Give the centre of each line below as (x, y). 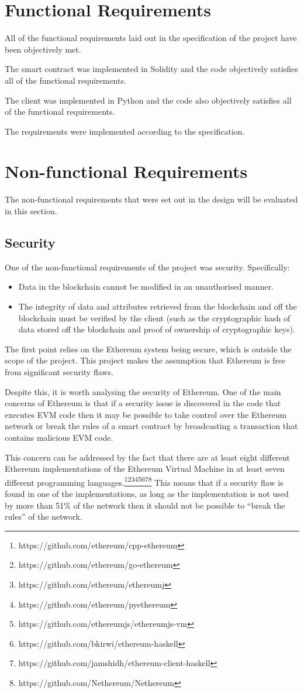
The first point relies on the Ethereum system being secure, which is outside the (148, 349)
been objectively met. (43, 49)
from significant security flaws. (59, 371)
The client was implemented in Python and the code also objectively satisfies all (148, 100)
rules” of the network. (44, 517)
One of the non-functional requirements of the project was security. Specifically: (147, 267)
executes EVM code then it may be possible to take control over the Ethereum (146, 414)
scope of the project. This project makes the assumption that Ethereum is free (145, 360)
